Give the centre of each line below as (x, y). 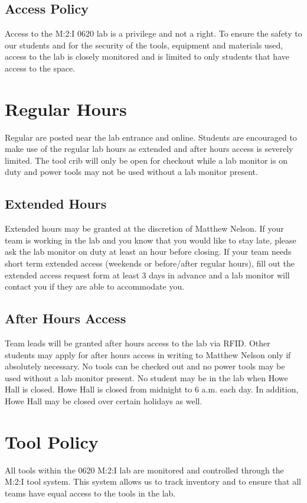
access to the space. (40, 68)
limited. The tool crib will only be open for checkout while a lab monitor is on (146, 160)
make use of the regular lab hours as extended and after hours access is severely (149, 149)
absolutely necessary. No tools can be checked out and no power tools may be (145, 366)
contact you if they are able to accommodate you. (95, 286)
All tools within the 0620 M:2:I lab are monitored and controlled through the (144, 470)
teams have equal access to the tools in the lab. (90, 493)
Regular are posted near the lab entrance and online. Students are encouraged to (151, 137)
